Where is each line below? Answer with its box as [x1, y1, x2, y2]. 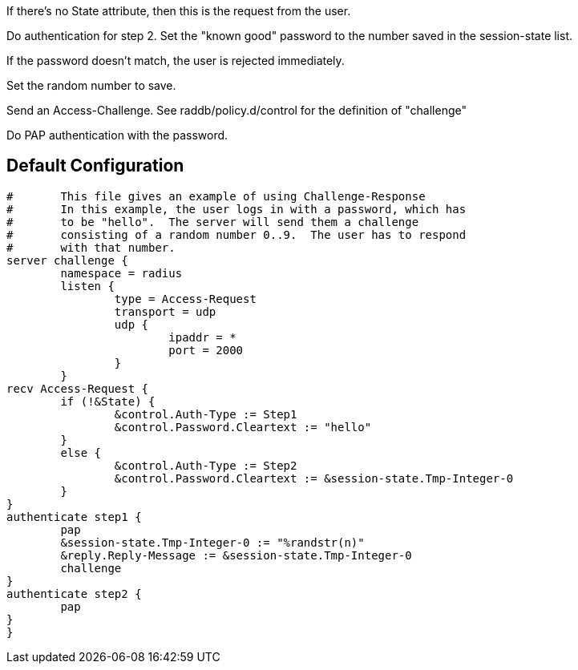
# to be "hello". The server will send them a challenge [6, 215, 419, 228]
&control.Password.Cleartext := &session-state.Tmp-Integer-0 [114, 471, 514, 485]
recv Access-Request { [6, 381, 149, 395]
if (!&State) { [60, 394, 156, 408]
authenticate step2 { [6, 587, 142, 600]
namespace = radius [60, 266, 183, 280]
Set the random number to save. [6, 79, 176, 92]
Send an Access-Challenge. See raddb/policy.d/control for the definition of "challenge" [6, 103, 467, 117]
